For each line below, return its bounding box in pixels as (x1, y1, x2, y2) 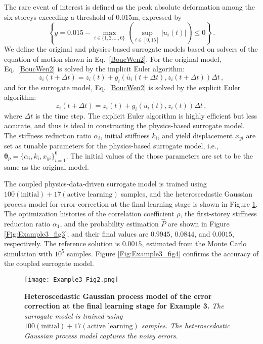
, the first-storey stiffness (180, 208, 257, 219)
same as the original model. (4, 161, 89, 172)
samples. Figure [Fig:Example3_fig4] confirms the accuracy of (67, 248, 259, 258)
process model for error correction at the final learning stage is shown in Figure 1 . (4, 198, 258, 209)
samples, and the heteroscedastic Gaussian (121, 188, 252, 199)
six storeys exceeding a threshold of (4, 11, 114, 22)
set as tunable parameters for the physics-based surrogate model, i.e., (4, 140, 218, 151)
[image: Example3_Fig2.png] (24, 276, 119, 283)
